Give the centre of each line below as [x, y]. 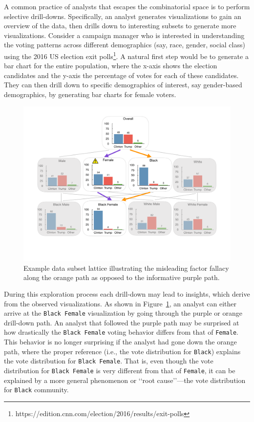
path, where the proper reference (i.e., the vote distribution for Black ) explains [122, 351]
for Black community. [36, 390]
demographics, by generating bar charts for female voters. [90, 94]
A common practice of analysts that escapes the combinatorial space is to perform [127, 6]
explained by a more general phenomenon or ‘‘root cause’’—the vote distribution [125, 380]
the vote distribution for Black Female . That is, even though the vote [109, 361]
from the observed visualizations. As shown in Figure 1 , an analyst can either [120, 303]
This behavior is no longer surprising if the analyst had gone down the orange [120, 342]
